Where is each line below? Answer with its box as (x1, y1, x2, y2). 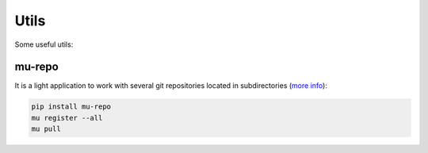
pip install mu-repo (31, 102, 111, 111)
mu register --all (31, 113, 103, 122)
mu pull (31, 124, 61, 134)
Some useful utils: (14, 40, 74, 49)
